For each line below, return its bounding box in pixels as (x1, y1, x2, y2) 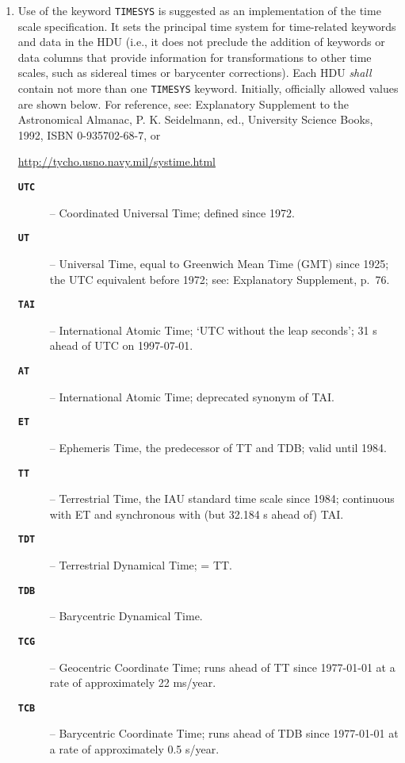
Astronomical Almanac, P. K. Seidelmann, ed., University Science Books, (17, 111, 373, 128)
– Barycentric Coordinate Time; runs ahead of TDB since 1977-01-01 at (49, 725, 399, 742)
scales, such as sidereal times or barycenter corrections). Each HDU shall (17, 64, 372, 81)
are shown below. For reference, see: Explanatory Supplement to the (17, 95, 350, 112)
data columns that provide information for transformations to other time (17, 48, 372, 65)
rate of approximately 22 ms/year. (49, 674, 216, 691)
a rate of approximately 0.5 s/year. (49, 740, 220, 757)
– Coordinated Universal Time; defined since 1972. (49, 204, 295, 220)
